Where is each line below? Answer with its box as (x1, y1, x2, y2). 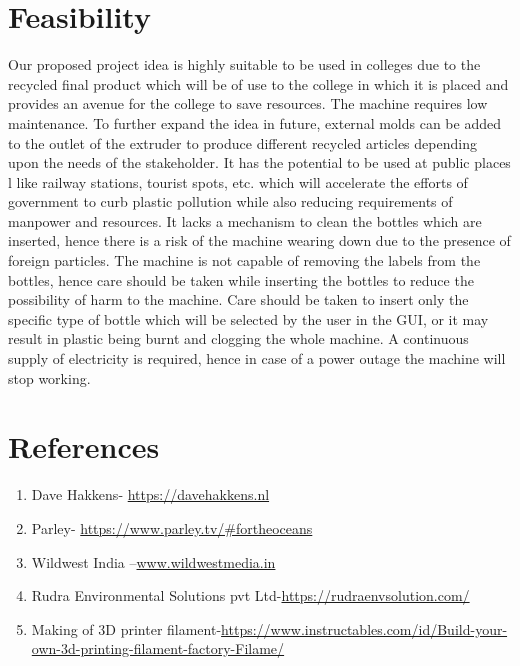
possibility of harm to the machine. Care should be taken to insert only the (8, 289, 469, 310)
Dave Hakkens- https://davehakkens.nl (31, 484, 270, 505)
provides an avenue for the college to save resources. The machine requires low (8, 93, 488, 114)
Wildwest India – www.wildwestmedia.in (31, 551, 276, 572)
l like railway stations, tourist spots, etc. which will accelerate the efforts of (8, 171, 468, 192)
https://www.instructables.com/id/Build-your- (221, 618, 508, 639)
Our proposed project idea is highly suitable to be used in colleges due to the (8, 54, 481, 75)
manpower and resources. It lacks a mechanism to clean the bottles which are (8, 210, 482, 231)
